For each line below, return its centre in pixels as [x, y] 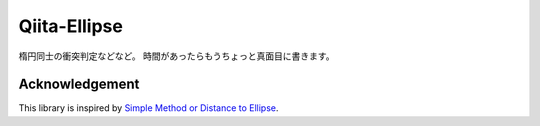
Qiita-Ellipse [71, 26]
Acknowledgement [79, 84]
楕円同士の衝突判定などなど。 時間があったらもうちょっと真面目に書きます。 [176, 56]
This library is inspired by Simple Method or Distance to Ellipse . [148, 108]
